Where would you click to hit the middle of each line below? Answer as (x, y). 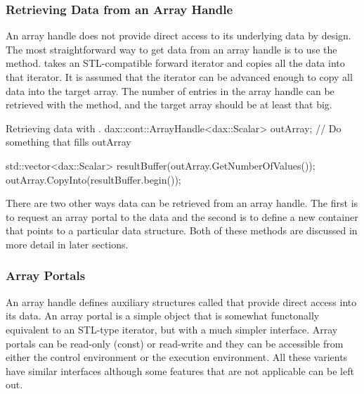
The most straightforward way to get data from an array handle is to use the (171, 49)
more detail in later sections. (67, 244)
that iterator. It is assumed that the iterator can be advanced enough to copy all (179, 77)
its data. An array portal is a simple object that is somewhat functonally (163, 316)
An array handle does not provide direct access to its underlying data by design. (178, 36)
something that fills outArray (69, 142)
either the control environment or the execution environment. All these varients (177, 357)
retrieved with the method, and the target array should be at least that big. (169, 104)
